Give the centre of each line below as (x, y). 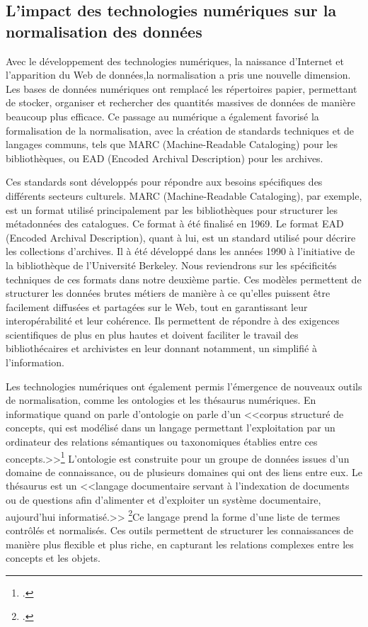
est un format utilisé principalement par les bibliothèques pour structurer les (172, 209)
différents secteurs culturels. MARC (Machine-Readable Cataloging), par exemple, (184, 195)
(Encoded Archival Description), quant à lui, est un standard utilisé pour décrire (181, 237)
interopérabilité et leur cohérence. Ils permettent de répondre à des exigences (173, 321)
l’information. (35, 362)
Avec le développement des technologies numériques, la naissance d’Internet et (175, 61)
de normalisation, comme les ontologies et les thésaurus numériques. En (161, 400)
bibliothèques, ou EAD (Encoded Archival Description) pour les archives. (165, 158)
